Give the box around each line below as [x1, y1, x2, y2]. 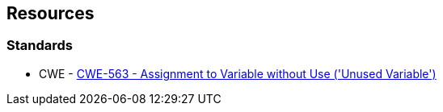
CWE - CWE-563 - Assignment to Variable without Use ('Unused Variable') [39, 66, 437, 81]
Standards [6, 37, 74, 54]
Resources [6, 3, 95, 23]
